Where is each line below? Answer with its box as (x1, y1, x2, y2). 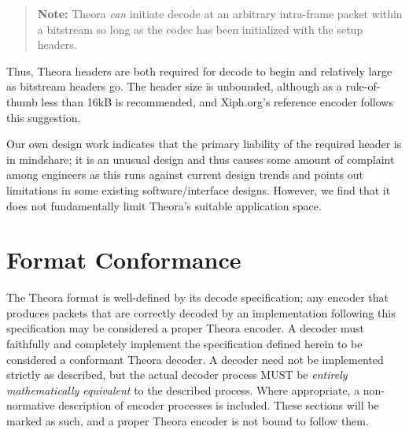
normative (6, 397, 55, 414)
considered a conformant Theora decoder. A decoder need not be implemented (6, 351, 384, 367)
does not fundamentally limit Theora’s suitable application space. (6, 197, 322, 213)
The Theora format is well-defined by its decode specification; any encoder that (6, 289, 389, 306)
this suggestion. (6, 109, 81, 125)
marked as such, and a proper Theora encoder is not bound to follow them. (6, 413, 369, 428)
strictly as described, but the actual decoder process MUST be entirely (6, 366, 348, 383)
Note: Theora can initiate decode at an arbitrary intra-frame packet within (37, 6, 403, 21)
